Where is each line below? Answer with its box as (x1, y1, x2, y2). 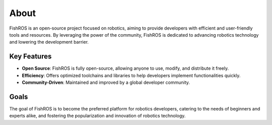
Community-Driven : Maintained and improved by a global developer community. (22, 79, 190, 85)
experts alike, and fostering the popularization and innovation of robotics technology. (9, 113, 186, 119)
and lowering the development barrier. (9, 39, 89, 45)
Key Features (9, 52, 52, 61)
